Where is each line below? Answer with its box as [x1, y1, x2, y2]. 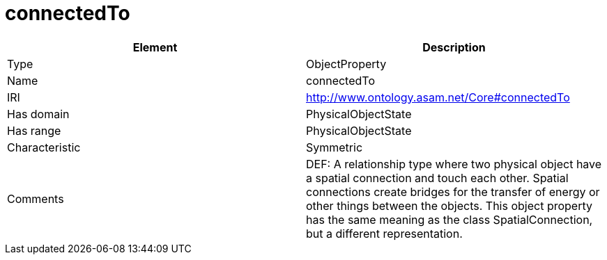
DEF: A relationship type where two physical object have [306, 156, 602, 171]
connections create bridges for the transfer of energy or [306, 184, 600, 199]
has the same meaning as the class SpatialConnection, [306, 212, 593, 227]
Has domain [7, 106, 70, 121]
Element [132, 40, 178, 54]
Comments [7, 191, 64, 206]
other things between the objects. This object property [306, 198, 592, 213]
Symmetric [306, 140, 363, 154]
